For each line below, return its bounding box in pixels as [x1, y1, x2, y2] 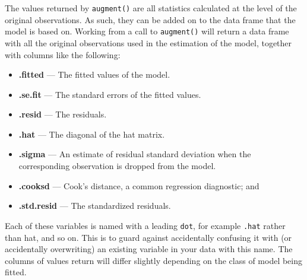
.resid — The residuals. [18, 108, 107, 120]
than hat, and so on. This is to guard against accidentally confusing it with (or [5, 231, 292, 243]
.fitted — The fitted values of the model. [18, 68, 170, 81]
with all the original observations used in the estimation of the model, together [5, 36, 292, 49]
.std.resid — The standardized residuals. [18, 199, 171, 212]
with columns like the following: [5, 48, 121, 61]
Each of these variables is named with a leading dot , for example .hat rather [5, 219, 286, 231]
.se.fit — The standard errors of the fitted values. [18, 88, 201, 100]
